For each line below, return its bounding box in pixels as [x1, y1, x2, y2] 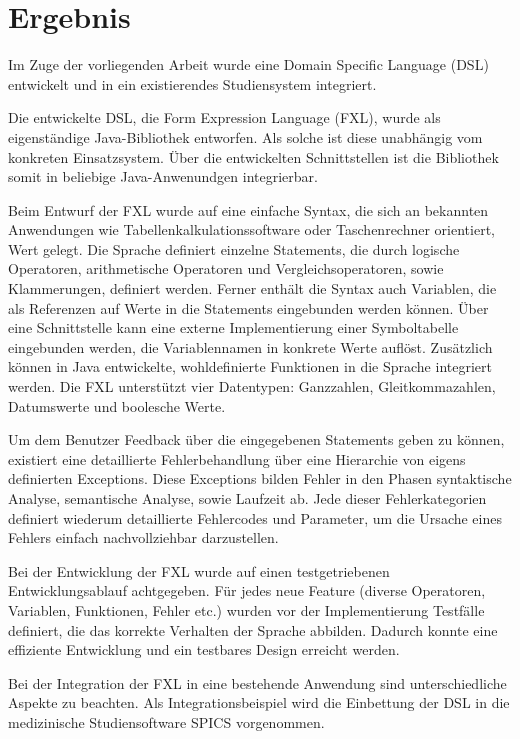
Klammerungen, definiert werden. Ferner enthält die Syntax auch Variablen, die [8, 278, 497, 299]
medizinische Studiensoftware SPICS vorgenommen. [8, 711, 325, 732]
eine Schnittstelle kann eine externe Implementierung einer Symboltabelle [8, 317, 459, 338]
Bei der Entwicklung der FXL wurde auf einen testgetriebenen [8, 560, 390, 581]
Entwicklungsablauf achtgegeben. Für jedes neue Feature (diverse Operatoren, [8, 580, 486, 601]
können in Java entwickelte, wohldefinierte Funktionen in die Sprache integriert [8, 356, 492, 377]
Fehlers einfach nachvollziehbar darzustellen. [8, 527, 279, 548]
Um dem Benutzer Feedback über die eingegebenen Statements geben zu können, [8, 429, 505, 450]
